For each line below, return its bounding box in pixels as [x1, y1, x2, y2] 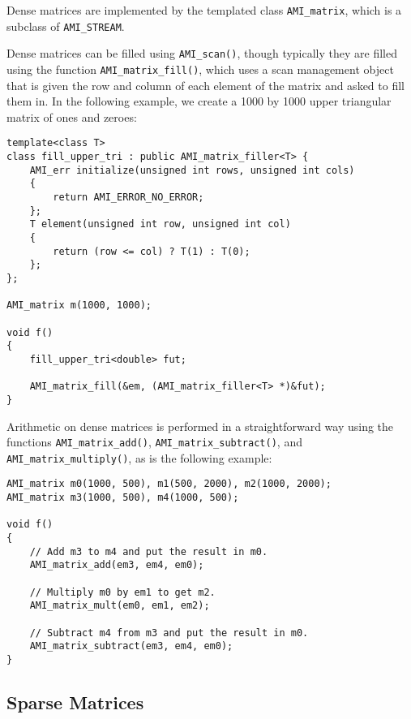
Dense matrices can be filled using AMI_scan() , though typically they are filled [6, 45, 397, 62]
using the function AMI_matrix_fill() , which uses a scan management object [6, 60, 394, 77]
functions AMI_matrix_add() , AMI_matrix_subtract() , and [6, 433, 302, 450]
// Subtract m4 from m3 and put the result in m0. [29, 626, 309, 639]
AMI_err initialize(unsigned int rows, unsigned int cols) [29, 164, 355, 176]
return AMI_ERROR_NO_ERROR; [53, 192, 204, 204]
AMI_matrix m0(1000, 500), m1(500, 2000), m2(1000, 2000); [6, 478, 332, 490]
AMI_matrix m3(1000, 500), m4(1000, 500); [6, 492, 239, 504]
